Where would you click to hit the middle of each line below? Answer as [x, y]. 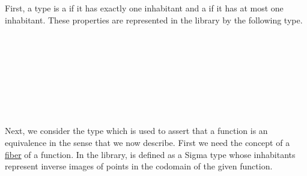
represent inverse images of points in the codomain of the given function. [139, 166]
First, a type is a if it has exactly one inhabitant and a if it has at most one [144, 8]
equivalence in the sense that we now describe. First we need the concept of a [147, 142]
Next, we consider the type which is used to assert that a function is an [136, 131]
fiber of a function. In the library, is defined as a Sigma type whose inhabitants [150, 154]
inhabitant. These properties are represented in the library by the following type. [154, 20]
